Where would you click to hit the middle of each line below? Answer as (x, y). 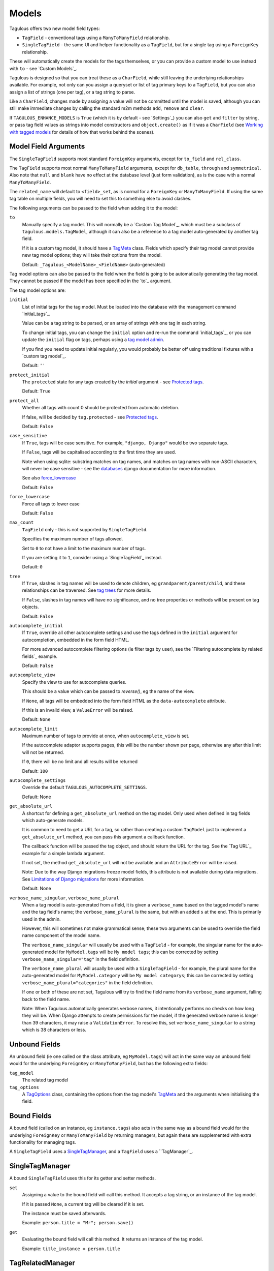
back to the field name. (46, 999)
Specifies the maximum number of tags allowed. (73, 539)
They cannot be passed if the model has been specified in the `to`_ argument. (91, 281)
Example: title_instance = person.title (71, 1249)
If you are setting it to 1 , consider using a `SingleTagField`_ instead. (92, 557)
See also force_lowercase (49, 478)
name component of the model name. (61, 935)
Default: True (36, 391)
